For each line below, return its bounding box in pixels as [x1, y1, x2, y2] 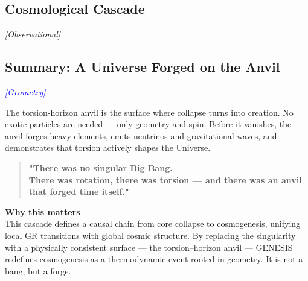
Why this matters [5, 205, 80, 218]
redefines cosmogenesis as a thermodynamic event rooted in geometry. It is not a [5, 253, 303, 265]
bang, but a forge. [5, 264, 71, 277]
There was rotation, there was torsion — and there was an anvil [28, 173, 302, 186]
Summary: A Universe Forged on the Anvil [5, 57, 280, 76]
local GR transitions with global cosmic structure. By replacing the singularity [5, 229, 296, 241]
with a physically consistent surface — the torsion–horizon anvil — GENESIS [5, 241, 293, 253]
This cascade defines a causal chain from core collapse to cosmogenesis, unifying [5, 217, 301, 230]
